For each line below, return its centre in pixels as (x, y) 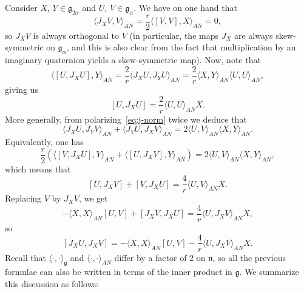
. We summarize (269, 272)
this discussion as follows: (52, 283)
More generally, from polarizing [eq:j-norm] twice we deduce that (126, 119)
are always (253, 35)
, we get (93, 198)
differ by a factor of (150, 257)
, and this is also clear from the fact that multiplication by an (181, 47)
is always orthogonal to (76, 35)
